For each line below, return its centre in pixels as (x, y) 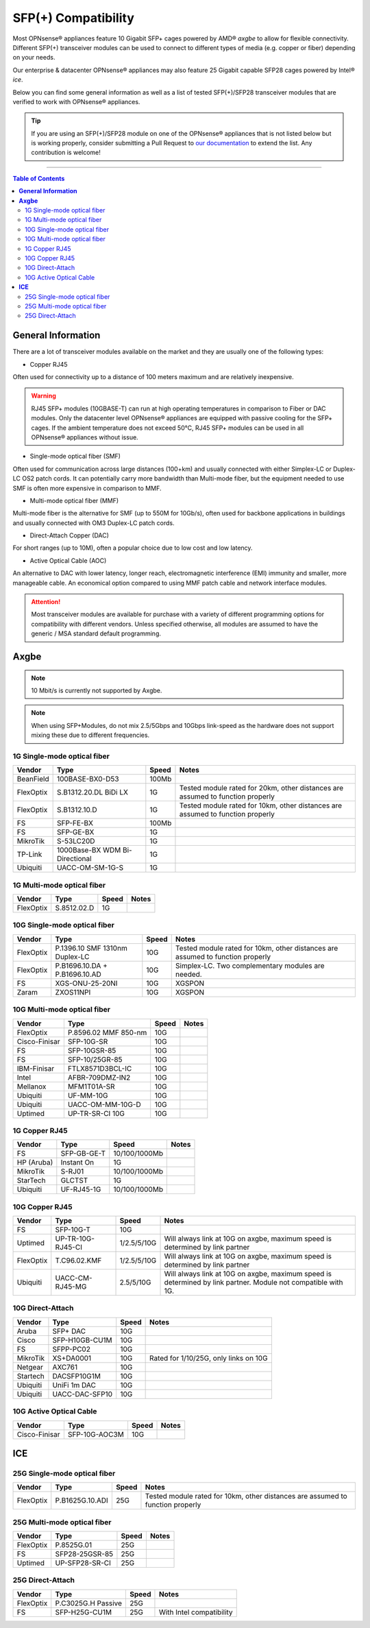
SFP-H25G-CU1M (84, 1612)
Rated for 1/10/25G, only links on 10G (208, 1358)
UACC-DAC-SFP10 (83, 1394)
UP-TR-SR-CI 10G (96, 1113)
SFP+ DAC (69, 1331)
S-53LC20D (76, 841)
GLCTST (74, 1180)
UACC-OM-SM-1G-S (90, 868)
